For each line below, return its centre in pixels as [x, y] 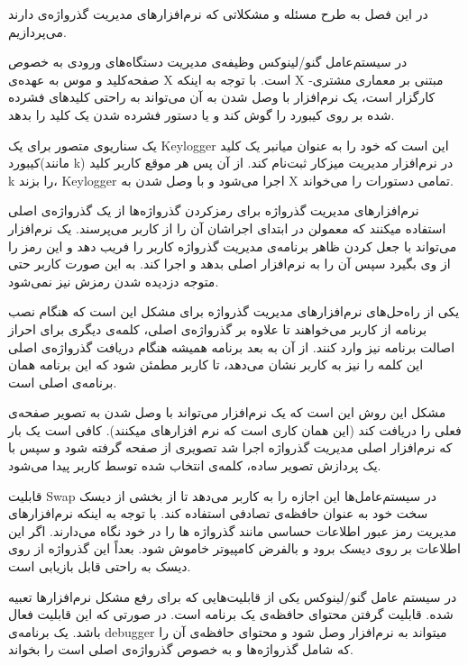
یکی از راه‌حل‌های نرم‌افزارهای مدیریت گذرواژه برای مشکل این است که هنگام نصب [234, 311]
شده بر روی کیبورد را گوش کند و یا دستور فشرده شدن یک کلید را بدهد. [202, 114]
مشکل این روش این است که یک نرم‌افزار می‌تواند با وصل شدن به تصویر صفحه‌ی [227, 412]
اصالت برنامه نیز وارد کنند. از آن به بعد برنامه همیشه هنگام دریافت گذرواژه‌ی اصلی [232, 346]
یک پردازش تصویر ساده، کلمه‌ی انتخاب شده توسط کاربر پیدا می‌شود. [195, 465]
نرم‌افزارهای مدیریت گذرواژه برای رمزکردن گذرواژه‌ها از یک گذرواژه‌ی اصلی [214, 210]
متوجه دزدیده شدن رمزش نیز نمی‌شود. [114, 281]
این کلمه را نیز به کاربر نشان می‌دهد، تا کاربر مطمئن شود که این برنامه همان [216, 364]
